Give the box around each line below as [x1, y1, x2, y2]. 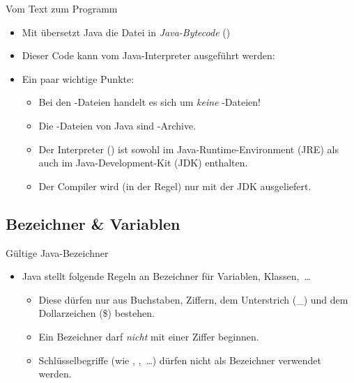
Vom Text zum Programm [6, 1, 118, 15]
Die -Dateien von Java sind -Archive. [38, 118, 197, 132]
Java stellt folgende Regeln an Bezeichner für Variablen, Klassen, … [22, 269, 311, 283]
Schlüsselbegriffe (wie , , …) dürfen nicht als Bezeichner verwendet [38, 352, 322, 367]
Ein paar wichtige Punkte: [22, 71, 134, 86]
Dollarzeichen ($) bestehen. [38, 306, 155, 320]
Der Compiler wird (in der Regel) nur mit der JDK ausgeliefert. [38, 178, 311, 193]
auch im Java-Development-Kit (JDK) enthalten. [38, 155, 248, 170]
